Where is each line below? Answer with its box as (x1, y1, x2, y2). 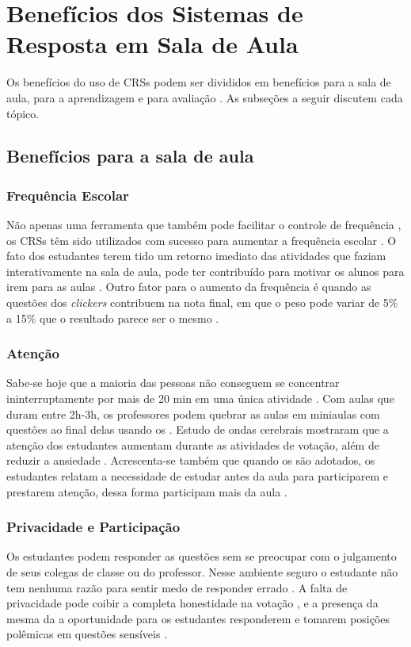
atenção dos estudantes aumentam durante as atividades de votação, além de (6, 436, 379, 453)
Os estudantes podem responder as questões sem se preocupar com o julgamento (6, 548, 397, 565)
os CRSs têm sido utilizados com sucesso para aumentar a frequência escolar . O (6, 232, 397, 248)
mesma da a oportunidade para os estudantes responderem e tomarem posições (6, 610, 390, 626)
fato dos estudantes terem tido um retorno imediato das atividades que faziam (6, 247, 386, 264)
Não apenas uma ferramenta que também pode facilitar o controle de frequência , (6, 216, 401, 233)
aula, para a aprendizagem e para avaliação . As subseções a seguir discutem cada (6, 89, 403, 105)
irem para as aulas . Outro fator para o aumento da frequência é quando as (6, 278, 371, 295)
